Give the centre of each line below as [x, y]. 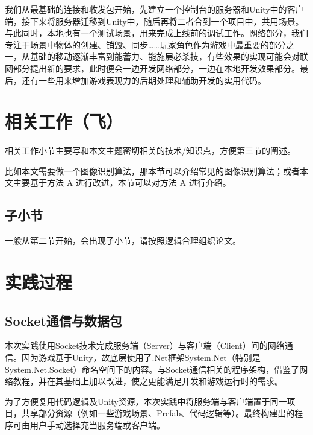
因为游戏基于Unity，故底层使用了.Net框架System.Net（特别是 [141, 357]
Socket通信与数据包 [64, 320]
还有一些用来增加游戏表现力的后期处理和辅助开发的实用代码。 [144, 80]
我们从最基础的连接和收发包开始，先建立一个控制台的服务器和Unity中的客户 [154, 9]
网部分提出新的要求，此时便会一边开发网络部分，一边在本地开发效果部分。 [152, 68]
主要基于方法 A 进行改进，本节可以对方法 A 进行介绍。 [122, 183]
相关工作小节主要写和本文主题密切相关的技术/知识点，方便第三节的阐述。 [150, 151]
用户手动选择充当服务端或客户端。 [97, 425]
